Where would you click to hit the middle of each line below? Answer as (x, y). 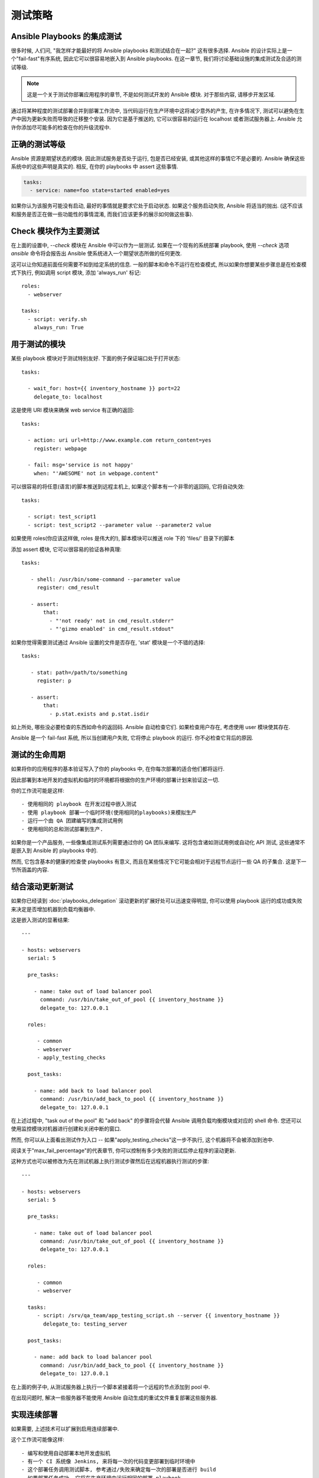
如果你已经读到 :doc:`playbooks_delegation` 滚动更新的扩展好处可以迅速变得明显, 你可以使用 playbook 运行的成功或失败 (157, 901)
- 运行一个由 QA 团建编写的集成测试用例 (72, 821)
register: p (54, 681)
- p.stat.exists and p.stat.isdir (99, 714)
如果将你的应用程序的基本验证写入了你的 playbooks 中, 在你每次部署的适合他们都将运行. (118, 769)
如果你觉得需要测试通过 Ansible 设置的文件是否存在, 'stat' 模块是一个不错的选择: (108, 642)
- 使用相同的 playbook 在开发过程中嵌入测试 (79, 804)
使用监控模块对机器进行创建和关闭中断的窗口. (66, 1129)
